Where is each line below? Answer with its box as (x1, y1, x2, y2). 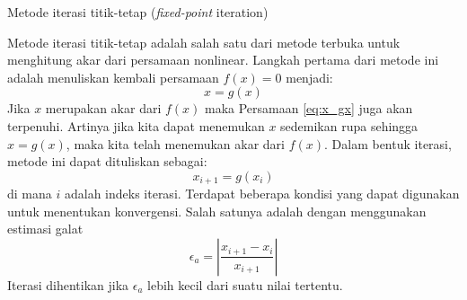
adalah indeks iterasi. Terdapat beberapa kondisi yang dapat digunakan (64, 184, 460, 203)
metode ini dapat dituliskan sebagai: (7, 152, 207, 171)
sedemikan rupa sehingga (280, 116, 419, 135)
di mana (7, 184, 52, 203)
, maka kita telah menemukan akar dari (66, 134, 285, 153)
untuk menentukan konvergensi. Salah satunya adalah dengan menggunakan (7, 201, 427, 220)
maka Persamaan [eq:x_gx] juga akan (205, 99, 413, 118)
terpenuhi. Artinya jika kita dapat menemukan (7, 116, 265, 135)
